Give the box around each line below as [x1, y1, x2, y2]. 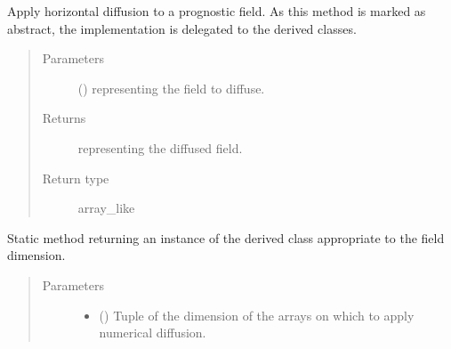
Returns [42, 109, 86, 127]
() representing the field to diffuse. [77, 78, 265, 97]
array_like [77, 199, 135, 217]
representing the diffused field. [77, 138, 243, 157]
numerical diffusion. [99, 323, 206, 342]
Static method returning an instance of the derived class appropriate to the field [7, 228, 445, 247]
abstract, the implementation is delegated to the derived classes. [7, 19, 357, 37]
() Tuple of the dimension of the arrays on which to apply [99, 305, 415, 324]
